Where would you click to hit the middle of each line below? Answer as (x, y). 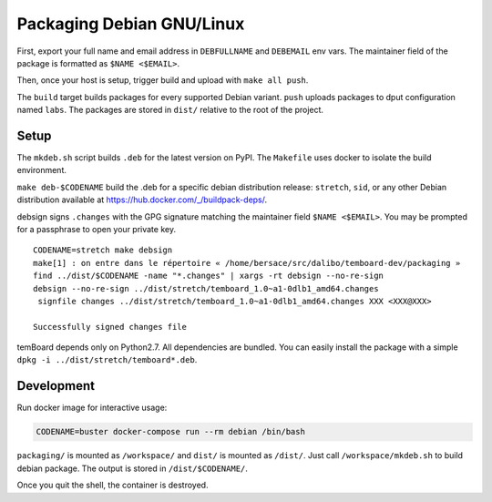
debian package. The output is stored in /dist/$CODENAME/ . (132, 468)
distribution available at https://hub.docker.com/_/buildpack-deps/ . (142, 200)
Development (56, 386)
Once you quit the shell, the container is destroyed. (113, 485)
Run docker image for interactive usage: (92, 408)
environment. (42, 170)
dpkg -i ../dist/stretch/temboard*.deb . (107, 360)
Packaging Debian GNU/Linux (131, 24)
